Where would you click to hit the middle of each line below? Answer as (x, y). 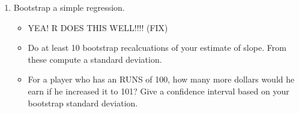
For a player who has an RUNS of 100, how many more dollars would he (161, 79)
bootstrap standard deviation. (83, 103)
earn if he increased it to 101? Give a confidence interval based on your (159, 91)
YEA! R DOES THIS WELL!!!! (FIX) (98, 27)
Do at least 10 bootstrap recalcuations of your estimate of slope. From (157, 48)
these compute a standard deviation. (95, 59)
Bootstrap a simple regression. (69, 7)
